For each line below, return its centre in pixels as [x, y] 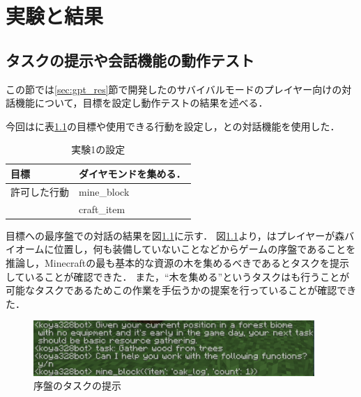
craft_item [102, 209]
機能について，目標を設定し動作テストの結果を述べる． [141, 103]
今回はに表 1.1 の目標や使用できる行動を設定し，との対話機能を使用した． [173, 126]
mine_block [104, 191]
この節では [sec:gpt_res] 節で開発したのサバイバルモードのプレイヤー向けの [174, 89]
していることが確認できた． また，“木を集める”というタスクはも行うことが [178, 276]
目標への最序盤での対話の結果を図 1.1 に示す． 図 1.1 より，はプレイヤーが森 [175, 235]
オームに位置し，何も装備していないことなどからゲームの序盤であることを [185, 249]
